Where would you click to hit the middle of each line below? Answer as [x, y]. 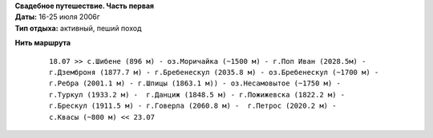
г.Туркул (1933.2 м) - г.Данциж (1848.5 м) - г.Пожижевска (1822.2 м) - [197, 95]
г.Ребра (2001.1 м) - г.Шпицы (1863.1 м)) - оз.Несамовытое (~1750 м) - [195, 83]
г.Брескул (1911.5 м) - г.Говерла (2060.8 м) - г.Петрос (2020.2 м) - [193, 106]
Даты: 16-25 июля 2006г [57, 17]
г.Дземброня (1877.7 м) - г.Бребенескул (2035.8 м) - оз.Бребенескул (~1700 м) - [214, 72]
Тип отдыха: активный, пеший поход [78, 28]
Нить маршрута [43, 43]
